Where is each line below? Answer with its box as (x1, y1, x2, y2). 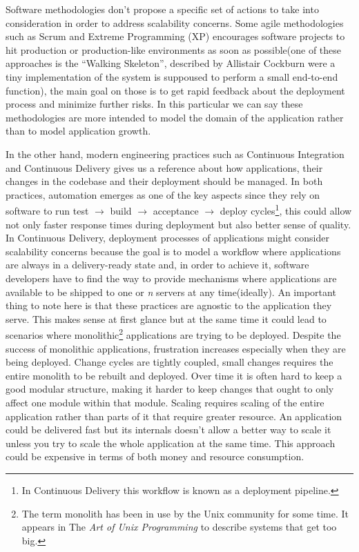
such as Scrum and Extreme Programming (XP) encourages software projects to (6, 29, 345, 43)
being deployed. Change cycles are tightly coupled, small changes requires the (6, 355, 333, 369)
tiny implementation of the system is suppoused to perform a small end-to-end (6, 69, 338, 83)
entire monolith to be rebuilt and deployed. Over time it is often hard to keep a (6, 368, 342, 382)
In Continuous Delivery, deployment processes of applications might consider (6, 230, 329, 245)
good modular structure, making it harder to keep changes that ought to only (6, 382, 334, 396)
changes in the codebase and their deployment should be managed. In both (6, 174, 323, 188)
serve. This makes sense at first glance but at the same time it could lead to (6, 311, 327, 326)
